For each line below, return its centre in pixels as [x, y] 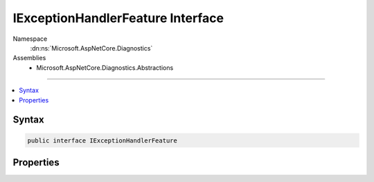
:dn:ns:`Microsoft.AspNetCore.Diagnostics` [91, 48]
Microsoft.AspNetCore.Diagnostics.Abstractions [105, 67]
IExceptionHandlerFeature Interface [118, 18]
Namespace [30, 39]
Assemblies [29, 58]
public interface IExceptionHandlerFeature [103, 140]
